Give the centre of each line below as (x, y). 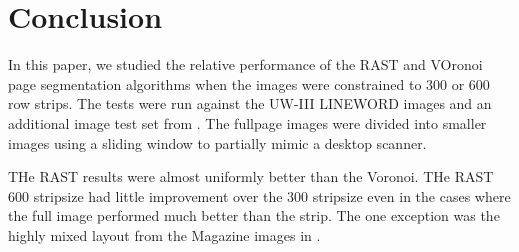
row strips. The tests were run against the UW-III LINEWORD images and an (250, 103)
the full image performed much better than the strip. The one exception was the (254, 215)
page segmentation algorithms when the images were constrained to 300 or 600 (249, 83)
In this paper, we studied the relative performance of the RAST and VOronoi (245, 64)
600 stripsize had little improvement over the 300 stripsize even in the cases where (259, 195)
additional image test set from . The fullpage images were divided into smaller (247, 122)
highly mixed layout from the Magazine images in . (164, 234)
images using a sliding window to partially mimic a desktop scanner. (217, 142)
